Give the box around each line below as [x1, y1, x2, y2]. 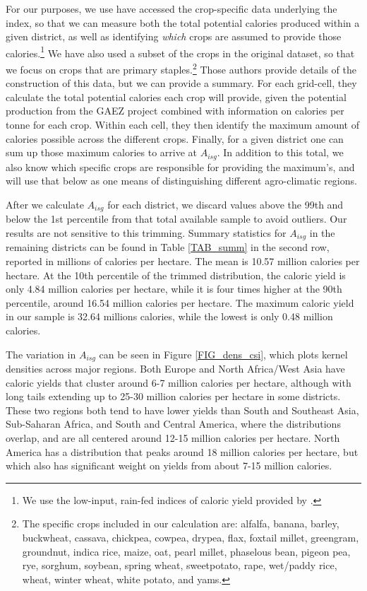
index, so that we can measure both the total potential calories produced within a [6, 15, 360, 30]
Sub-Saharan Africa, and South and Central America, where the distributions [6, 416, 341, 431]
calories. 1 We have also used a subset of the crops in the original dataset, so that [6, 43, 355, 60]
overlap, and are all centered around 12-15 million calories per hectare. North [6, 430, 340, 445]
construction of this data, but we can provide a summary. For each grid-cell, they [6, 76, 357, 90]
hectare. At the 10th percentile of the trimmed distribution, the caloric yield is [6, 267, 346, 282]
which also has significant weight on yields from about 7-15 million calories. [6, 458, 332, 473]
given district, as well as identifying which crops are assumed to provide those [6, 29, 342, 44]
